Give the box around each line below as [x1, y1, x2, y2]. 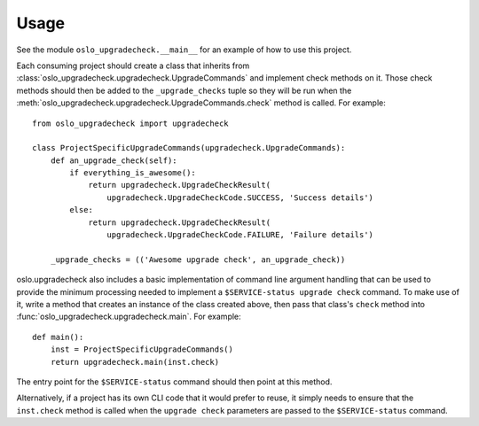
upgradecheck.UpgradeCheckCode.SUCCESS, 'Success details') [106, 192, 374, 203]
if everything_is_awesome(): [69, 168, 197, 178]
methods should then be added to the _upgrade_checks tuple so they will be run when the [16, 85, 352, 96]
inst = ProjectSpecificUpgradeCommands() [50, 345, 234, 354]
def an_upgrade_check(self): [50, 155, 177, 166]
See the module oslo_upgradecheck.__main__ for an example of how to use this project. [16, 44, 352, 55]
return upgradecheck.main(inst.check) [50, 357, 220, 367]
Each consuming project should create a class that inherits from [16, 60, 250, 71]
